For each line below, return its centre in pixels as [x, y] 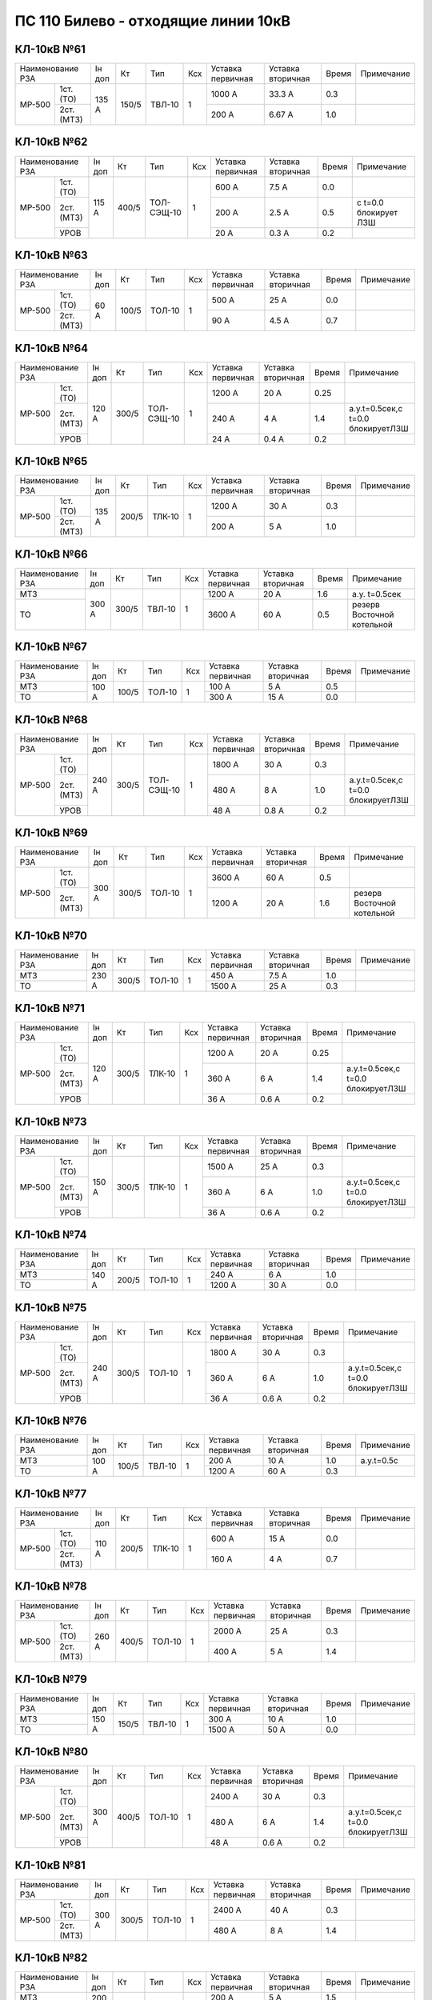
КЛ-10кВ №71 [50, 1008]
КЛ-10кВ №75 [51, 1308]
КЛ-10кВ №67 [51, 647]
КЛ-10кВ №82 [51, 1958]
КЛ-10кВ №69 [51, 833]
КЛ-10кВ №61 [50, 49]
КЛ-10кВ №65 [51, 461]
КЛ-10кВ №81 [50, 1865]
